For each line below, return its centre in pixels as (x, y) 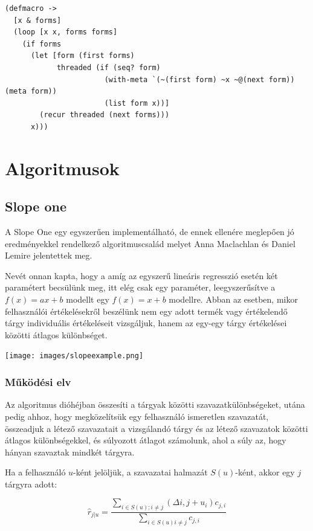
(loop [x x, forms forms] (66, 32)
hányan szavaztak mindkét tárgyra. (70, 452)
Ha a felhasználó (35, 472)
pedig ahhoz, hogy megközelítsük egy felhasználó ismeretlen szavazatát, (137, 416)
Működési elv (38, 382)
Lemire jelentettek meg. (49, 255)
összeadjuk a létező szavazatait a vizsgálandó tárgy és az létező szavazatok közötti (156, 428)
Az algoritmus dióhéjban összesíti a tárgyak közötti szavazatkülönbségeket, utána (155, 404)
